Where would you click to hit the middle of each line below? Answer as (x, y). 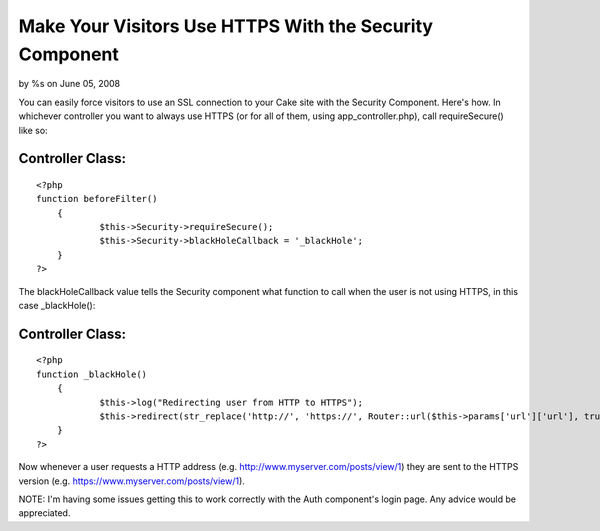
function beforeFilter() (97, 199)
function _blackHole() (92, 374)
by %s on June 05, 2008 (69, 84)
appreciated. (44, 513)
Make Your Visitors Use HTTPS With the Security (226, 26)
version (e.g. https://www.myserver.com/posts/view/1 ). (131, 481)
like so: (33, 130)
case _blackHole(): (57, 306)
